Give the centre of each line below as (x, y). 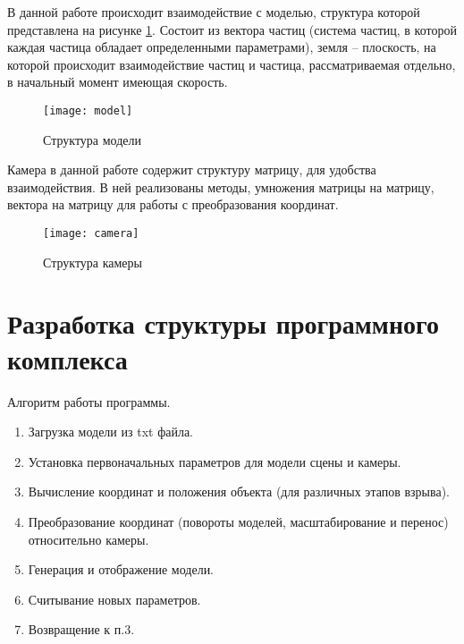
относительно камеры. (89, 539)
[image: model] (88, 110)
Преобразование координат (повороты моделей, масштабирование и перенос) (238, 521)
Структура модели (92, 139)
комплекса (67, 358)
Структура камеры (93, 262)
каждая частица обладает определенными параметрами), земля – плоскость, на (222, 47)
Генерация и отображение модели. (121, 569)
